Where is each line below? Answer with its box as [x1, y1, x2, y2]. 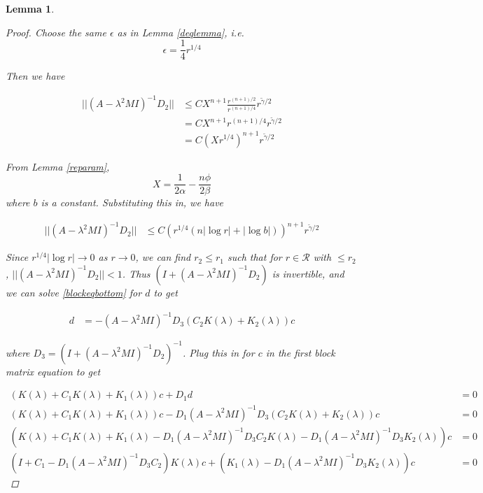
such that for [227, 250, 282, 264]
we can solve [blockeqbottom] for [6, 285, 142, 299]
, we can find [135, 250, 191, 264]
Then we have [6, 69, 65, 83]
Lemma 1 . [6, 1, 55, 15]
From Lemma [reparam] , [6, 159, 110, 173]
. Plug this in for [182, 345, 255, 359]
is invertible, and [272, 266, 344, 280]
